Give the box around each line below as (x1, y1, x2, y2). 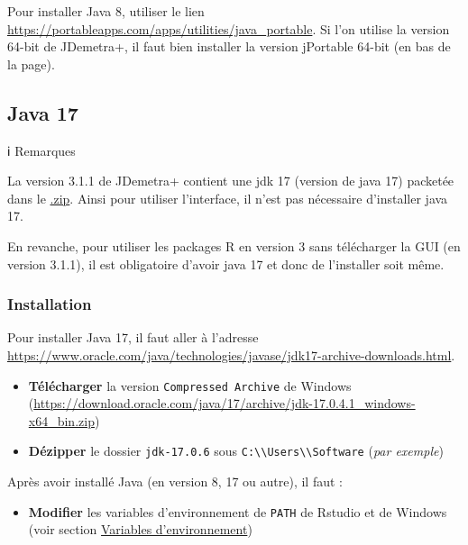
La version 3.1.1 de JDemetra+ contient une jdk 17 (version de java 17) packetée (7, 171, 454, 190)
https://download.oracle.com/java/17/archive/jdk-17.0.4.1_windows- (33, 394, 416, 413)
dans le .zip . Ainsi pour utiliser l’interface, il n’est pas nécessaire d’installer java (7, 188, 448, 207)
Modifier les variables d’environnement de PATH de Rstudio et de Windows (28, 502, 447, 521)
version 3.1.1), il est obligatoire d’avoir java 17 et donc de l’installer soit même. (7, 254, 445, 273)
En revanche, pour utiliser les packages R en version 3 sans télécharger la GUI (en (7, 236, 461, 255)
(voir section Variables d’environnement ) (28, 520, 252, 539)
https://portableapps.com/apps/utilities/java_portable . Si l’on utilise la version (7, 19, 450, 38)
